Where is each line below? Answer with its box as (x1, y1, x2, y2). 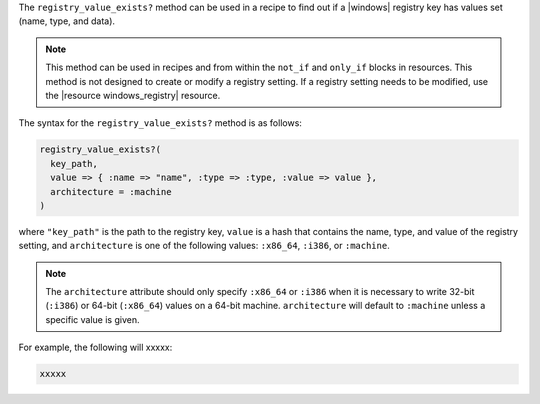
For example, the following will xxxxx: (18, 341, 173, 354)
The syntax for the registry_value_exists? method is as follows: (18, 117, 302, 129)
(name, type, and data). (18, 15, 115, 27)
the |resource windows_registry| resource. (45, 89, 221, 101)
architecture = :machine (50, 186, 172, 197)
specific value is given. (45, 313, 140, 325)
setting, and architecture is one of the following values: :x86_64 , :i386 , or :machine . (18, 240, 390, 252)
